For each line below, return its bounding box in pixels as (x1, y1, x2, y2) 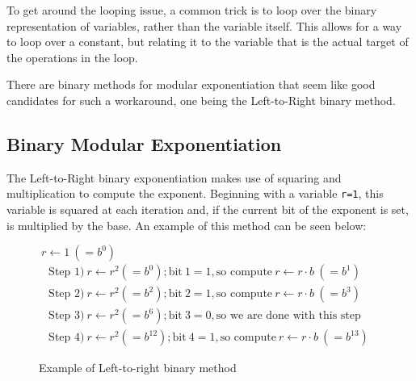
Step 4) (48, 332, 85, 344)
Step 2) (48, 288, 85, 300)
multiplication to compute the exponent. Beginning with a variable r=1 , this (6, 185, 384, 202)
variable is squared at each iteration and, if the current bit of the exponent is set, (6, 201, 409, 218)
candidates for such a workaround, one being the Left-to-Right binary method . (6, 91, 396, 108)
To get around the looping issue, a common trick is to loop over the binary (6, 2, 377, 18)
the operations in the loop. (6, 48, 138, 65)
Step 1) (48, 266, 85, 278)
